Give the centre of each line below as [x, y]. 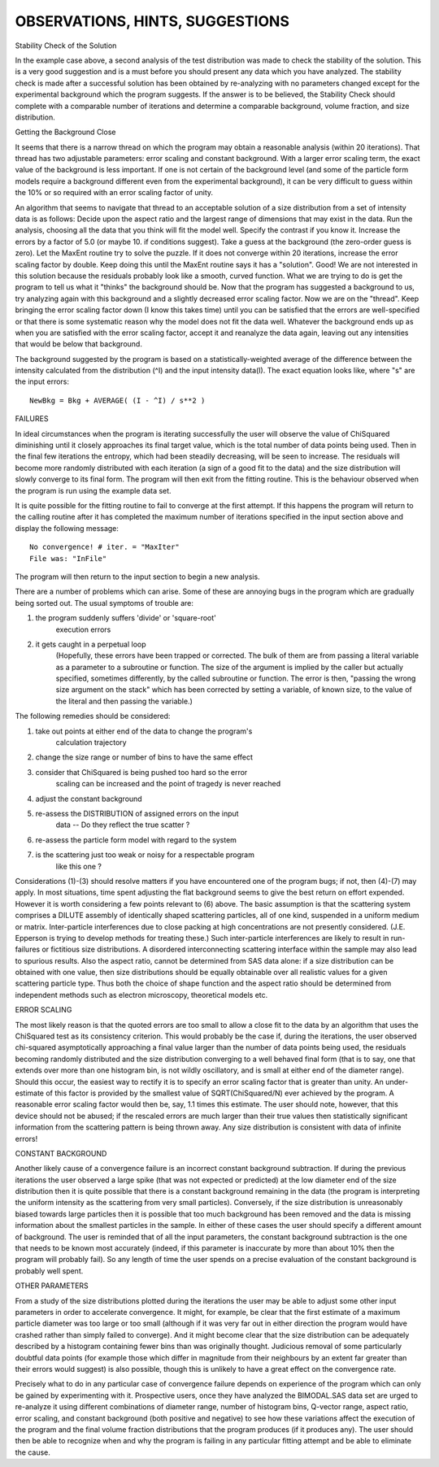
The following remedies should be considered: [93, 716]
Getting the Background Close [65, 132]
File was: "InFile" [68, 558]
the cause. [33, 1452]
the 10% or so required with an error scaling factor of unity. [114, 193]
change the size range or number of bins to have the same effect [144, 757]
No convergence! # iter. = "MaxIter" [105, 547]
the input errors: [42, 381]
